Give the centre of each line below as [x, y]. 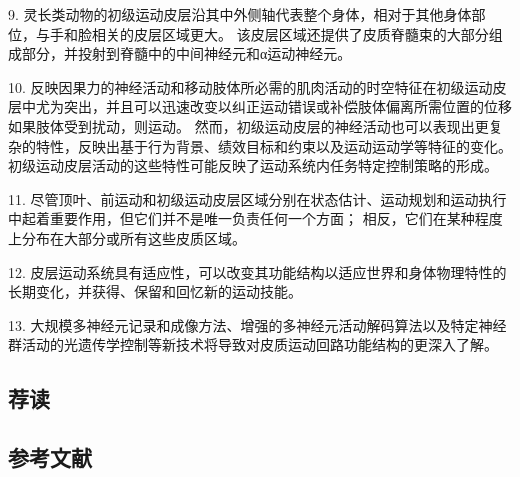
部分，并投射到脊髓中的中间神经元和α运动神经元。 [186, 53]
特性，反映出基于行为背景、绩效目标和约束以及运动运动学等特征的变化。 [273, 145]
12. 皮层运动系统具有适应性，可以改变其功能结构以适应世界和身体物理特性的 [257, 271]
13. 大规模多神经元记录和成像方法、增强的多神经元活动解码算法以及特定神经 [257, 324]
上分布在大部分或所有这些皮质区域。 [127, 237]
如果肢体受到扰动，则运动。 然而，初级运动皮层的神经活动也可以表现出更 [248, 125]
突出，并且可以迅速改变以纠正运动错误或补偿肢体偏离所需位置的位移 [287, 106]
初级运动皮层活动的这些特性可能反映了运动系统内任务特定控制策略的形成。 [253, 165]
